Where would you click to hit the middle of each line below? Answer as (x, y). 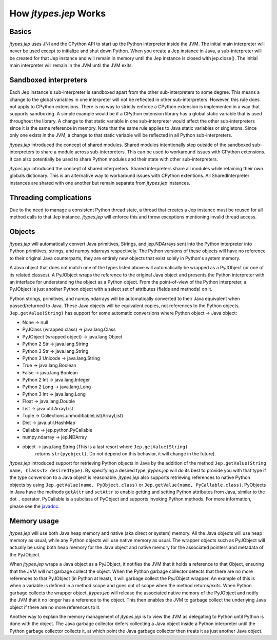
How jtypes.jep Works (58, 13)
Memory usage (34, 521)
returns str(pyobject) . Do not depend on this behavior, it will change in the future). (126, 453)
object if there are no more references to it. (55, 607)
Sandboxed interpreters (48, 80)
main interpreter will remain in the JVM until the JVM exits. (71, 65)
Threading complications (51, 197)
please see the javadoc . (35, 506)
